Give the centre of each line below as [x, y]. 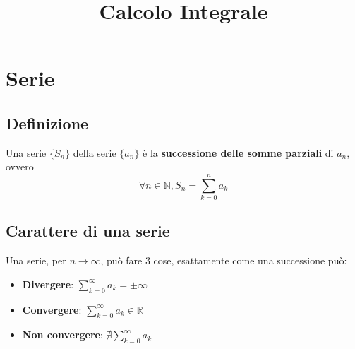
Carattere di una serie [88, 231]
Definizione [47, 123]
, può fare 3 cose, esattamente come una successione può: [224, 260]
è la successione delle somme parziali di [238, 152]
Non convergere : [62, 335]
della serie [95, 152]
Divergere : [48, 284]
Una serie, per [36, 260]
